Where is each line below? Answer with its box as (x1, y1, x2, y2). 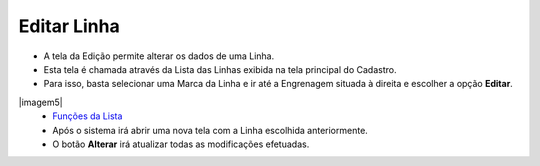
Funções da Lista (52, 110, 123, 122)
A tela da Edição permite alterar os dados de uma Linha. (43, 50, 275, 62)
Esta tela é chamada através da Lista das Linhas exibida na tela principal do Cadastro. (43, 63, 397, 75)
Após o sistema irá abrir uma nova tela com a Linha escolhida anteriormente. (52, 124, 369, 136)
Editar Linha (18, 15, 120, 37)
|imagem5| (18, 96, 64, 108)
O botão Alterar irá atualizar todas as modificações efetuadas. (52, 138, 310, 150)
